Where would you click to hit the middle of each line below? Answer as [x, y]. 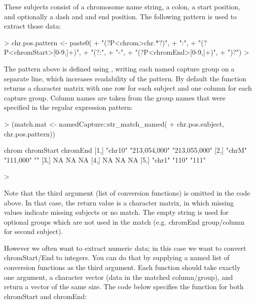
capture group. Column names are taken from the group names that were [115, 97]
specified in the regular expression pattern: [68, 107]
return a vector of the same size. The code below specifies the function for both [124, 286]
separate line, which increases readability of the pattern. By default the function [125, 78]
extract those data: [33, 26]
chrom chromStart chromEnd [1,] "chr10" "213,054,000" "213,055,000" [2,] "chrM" [126, 150]
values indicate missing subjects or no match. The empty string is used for [116, 212]
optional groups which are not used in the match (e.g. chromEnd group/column [124, 221]
